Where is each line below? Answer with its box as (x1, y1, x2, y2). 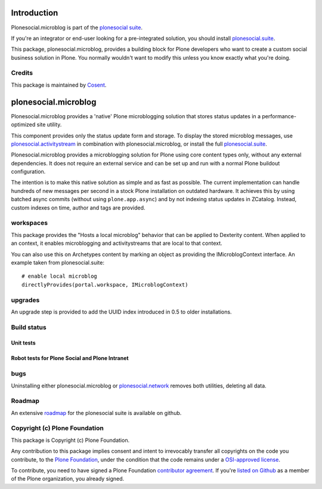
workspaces (11, 219, 48, 227)
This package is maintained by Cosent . (11, 81, 107, 88)
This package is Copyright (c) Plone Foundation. (11, 436, 130, 444)
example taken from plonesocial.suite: (11, 259, 104, 266)
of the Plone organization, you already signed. (11, 475, 125, 482)
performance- (262, 112, 296, 119)
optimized (11, 121, 36, 128)
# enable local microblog (21, 273, 98, 280)
